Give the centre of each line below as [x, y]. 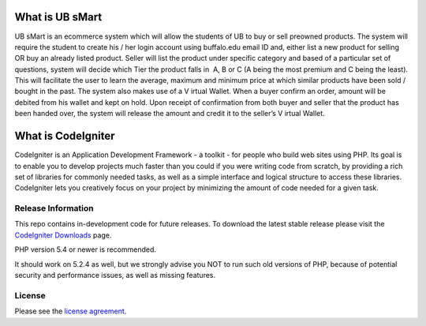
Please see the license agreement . [71, 311]
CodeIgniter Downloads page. [63, 235]
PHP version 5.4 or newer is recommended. [86, 249]
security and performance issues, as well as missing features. [115, 275]
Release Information [54, 208]
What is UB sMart [58, 17]
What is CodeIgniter [65, 136]
